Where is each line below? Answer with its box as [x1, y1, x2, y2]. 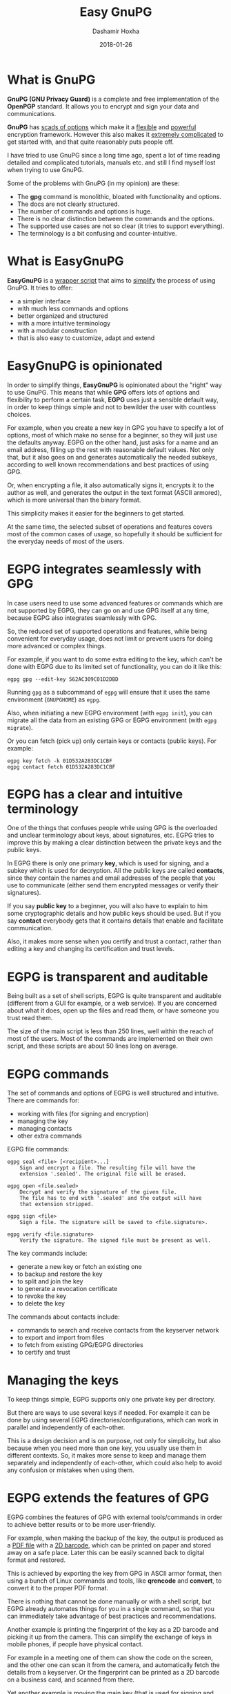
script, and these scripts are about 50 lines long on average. [7, 1042, 178, 1051]
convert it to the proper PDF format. [7, 1584, 109, 1592]
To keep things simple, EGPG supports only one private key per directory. [7, 1395, 216, 1404]
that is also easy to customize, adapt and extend [17, 333, 155, 342]
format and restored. [7, 1556, 66, 1564]
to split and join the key [17, 1277, 83, 1286]
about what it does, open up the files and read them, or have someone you [7, 1006, 219, 1015]
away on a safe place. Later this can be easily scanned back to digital [7, 1549, 205, 1557]
